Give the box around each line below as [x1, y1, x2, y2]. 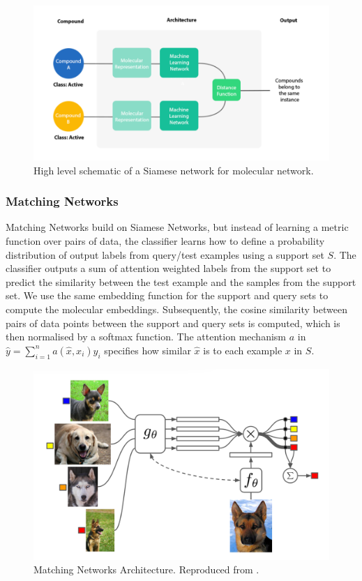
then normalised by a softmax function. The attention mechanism [6, 329, 286, 344]
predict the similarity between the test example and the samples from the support [6, 274, 356, 289]
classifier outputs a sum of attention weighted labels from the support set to [6, 261, 331, 276]
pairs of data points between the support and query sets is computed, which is [6, 315, 340, 330]
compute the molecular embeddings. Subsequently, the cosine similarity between [6, 301, 347, 316]
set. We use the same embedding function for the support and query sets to [6, 288, 329, 303]
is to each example [203, 342, 282, 357]
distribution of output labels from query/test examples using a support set [6, 247, 324, 262]
